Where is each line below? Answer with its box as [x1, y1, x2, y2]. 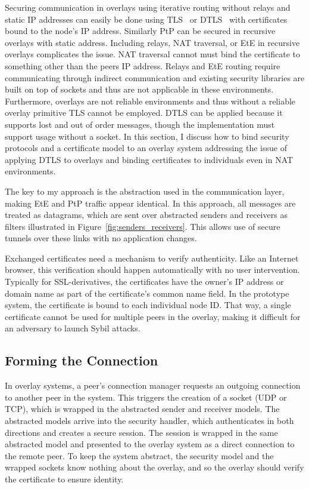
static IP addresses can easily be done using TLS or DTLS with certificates [5, 13, 288, 25]
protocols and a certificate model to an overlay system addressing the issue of [5, 142, 287, 154]
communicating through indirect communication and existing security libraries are [5, 71, 305, 84]
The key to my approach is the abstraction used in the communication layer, [5, 184, 285, 197]
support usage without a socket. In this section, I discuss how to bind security [5, 130, 289, 142]
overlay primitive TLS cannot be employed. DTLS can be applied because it [5, 106, 283, 119]
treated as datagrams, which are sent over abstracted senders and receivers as [5, 208, 288, 221]
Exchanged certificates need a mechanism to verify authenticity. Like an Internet [5, 251, 299, 264]
